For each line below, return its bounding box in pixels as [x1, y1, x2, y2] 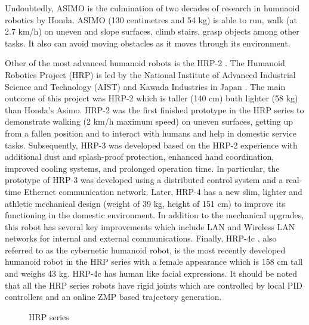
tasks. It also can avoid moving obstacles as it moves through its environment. [5, 36, 291, 49]
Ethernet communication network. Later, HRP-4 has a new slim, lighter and [23, 185, 302, 197]
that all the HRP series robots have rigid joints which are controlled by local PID [5, 278, 303, 291]
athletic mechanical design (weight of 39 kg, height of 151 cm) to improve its [5, 197, 285, 209]
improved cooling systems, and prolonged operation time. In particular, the [5, 162, 280, 174]
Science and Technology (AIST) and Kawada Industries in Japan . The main [5, 80, 286, 92]
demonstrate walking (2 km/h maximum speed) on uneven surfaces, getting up [5, 115, 293, 128]
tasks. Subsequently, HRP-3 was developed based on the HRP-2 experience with [5, 138, 298, 151]
